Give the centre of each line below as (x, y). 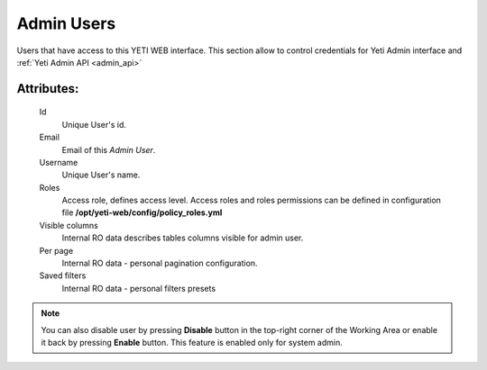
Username (59, 162)
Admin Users (66, 23)
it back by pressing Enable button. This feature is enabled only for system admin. (192, 342)
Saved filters (63, 275)
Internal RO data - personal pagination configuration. (160, 263)
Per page (56, 250)
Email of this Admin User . (109, 149)
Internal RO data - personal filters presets (139, 288)
